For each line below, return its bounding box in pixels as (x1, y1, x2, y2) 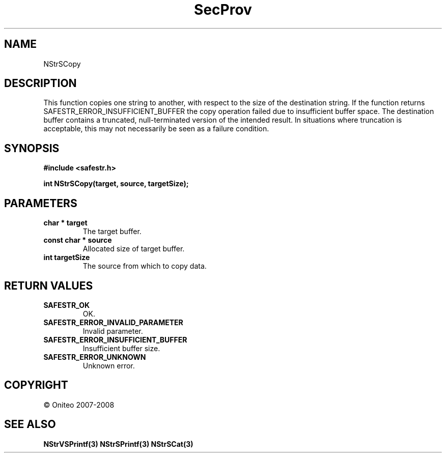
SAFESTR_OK (43, 300, 90, 309)
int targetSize (43, 253, 90, 262)
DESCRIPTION (4, 77, 77, 90)
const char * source (43, 236, 112, 245)
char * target (43, 218, 88, 227)
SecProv (194, 1, 252, 18)
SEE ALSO (4, 418, 56, 431)
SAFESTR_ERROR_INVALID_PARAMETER (43, 318, 183, 327)
